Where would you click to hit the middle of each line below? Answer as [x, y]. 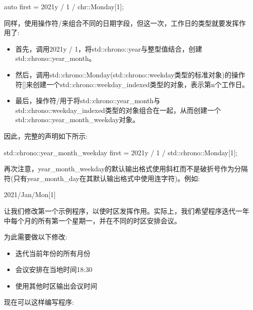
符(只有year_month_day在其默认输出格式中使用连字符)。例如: [102, 178]
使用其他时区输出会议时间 [56, 285]
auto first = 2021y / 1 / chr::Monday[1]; [64, 6]
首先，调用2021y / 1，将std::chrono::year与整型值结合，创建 [109, 48]
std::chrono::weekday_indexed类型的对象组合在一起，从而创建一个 [118, 110]
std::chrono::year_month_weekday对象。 [77, 119]
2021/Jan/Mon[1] [30, 194]
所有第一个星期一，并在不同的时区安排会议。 [109, 220]
